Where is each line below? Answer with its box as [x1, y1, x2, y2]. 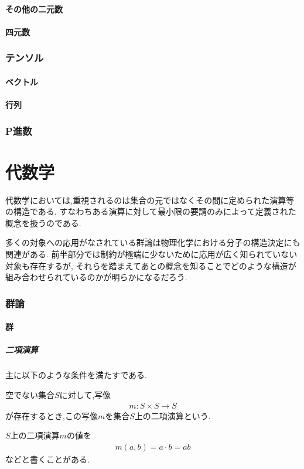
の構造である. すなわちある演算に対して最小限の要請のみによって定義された [5, 205, 296, 217]
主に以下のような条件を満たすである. [5, 369, 147, 381]
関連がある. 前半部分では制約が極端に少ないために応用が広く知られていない [5, 247, 298, 260]
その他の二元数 [5, 2, 63, 15]
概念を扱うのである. [5, 216, 81, 229]
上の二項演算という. [134, 409, 211, 422]
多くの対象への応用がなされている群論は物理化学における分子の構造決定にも [5, 236, 300, 249]
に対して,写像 [59, 388, 111, 400]
